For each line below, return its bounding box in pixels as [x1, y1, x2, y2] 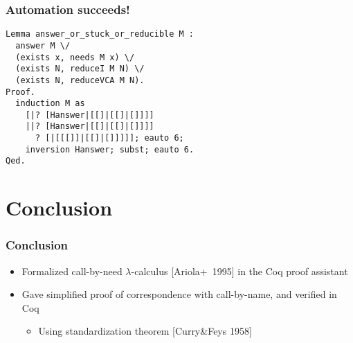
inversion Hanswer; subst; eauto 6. [25, 144, 194, 155]
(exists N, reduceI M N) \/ [15, 64, 145, 74]
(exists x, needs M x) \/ [15, 52, 135, 62]
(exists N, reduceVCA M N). [15, 75, 145, 85]
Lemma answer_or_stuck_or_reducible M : [6, 29, 194, 39]
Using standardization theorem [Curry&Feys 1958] [38, 324, 252, 338]
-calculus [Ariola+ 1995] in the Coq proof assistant [131, 263, 348, 278]
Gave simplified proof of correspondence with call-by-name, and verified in [21, 287, 337, 301]
